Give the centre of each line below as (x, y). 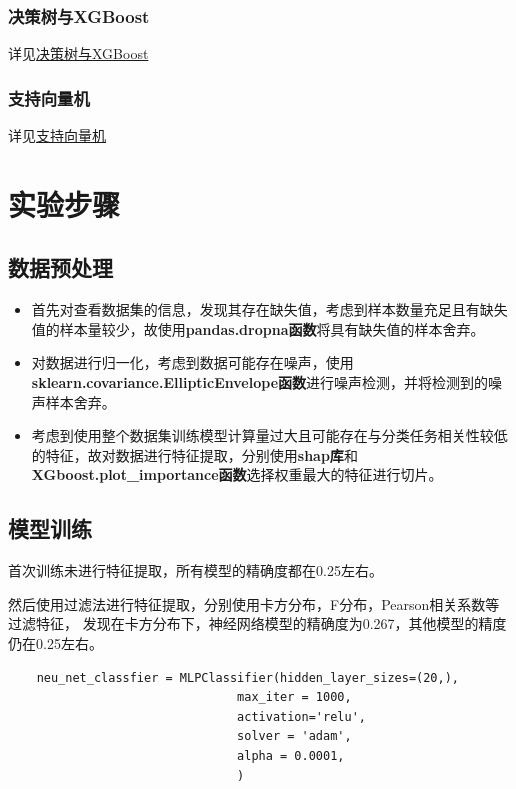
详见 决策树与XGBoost (78, 53)
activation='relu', (301, 716)
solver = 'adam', (294, 736)
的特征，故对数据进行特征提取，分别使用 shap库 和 (194, 454)
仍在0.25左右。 (55, 642)
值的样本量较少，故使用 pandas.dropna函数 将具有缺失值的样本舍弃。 (258, 328)
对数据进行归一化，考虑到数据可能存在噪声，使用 (192, 362)
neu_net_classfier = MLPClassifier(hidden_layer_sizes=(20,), (248, 677)
